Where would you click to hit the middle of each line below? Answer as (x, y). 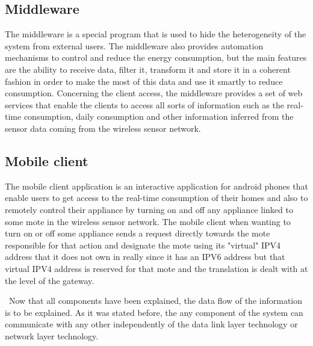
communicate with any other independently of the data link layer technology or (151, 324)
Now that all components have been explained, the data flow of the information (156, 301)
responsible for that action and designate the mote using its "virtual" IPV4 (143, 245)
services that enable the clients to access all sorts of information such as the (144, 104)
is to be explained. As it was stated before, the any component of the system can (154, 312)
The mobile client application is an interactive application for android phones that (156, 186)
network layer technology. (52, 335)
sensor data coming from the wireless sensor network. (103, 128)
